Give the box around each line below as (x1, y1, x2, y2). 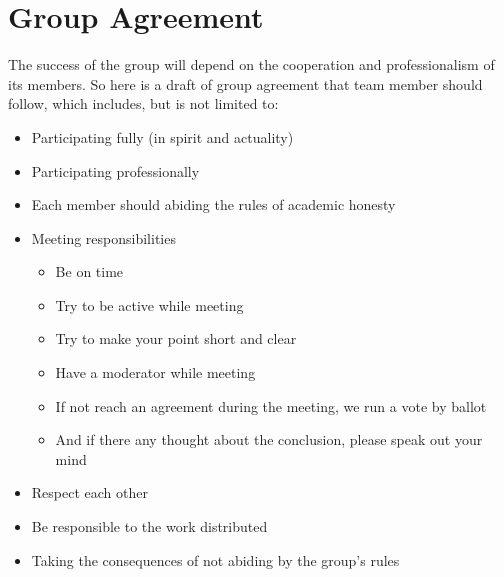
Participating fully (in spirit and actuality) (31, 126, 294, 147)
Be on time (55, 261, 124, 282)
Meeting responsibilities (31, 227, 176, 248)
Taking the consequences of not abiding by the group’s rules (31, 549, 400, 570)
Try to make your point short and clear (55, 328, 297, 349)
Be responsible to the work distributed (31, 516, 268, 537)
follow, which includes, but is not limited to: (8, 93, 279, 114)
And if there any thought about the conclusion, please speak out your (55, 429, 483, 450)
